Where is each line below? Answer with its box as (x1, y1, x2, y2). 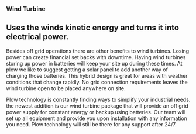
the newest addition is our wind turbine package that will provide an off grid (6, 102, 188, 109)
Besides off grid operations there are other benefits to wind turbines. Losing (6, 47, 190, 54)
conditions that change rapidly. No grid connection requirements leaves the (6, 78, 188, 85)
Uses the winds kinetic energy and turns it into (6, 23, 180, 33)
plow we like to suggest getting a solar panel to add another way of (6, 66, 169, 73)
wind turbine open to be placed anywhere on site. (6, 84, 126, 92)
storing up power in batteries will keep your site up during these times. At (6, 60, 183, 67)
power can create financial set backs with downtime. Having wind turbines (6, 53, 186, 60)
